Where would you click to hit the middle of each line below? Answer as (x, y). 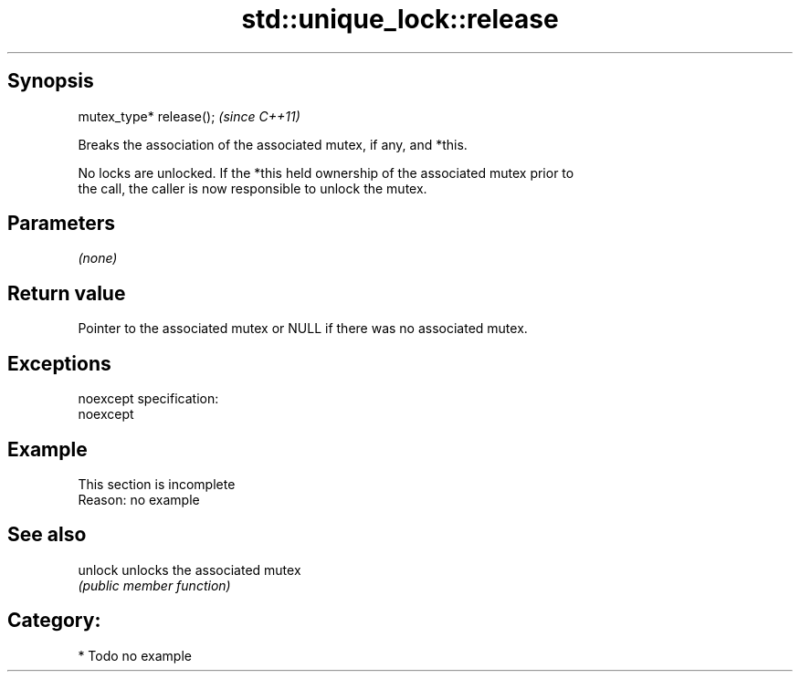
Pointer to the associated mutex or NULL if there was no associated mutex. (303, 329)
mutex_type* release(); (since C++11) (189, 116)
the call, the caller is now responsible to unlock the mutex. (253, 188)
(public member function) (154, 585)
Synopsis (51, 81)
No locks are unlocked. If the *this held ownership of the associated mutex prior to (326, 172)
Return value (67, 293)
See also (47, 535)
